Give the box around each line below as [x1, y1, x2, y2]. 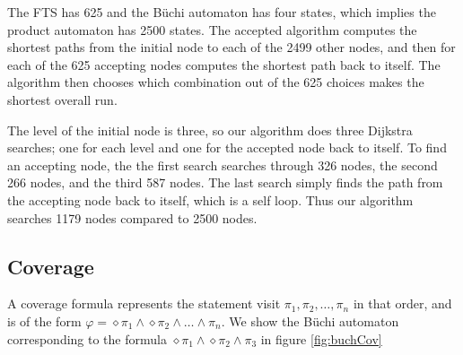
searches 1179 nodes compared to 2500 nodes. [7, 208, 258, 227]
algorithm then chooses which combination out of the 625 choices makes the [7, 73, 424, 91]
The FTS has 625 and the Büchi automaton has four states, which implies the [7, 3, 436, 21]
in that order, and [353, 294, 452, 313]
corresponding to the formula [7, 329, 167, 348]
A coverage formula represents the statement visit [7, 294, 281, 313]
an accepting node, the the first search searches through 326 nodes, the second [7, 155, 438, 174]
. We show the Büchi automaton [221, 311, 399, 330]
